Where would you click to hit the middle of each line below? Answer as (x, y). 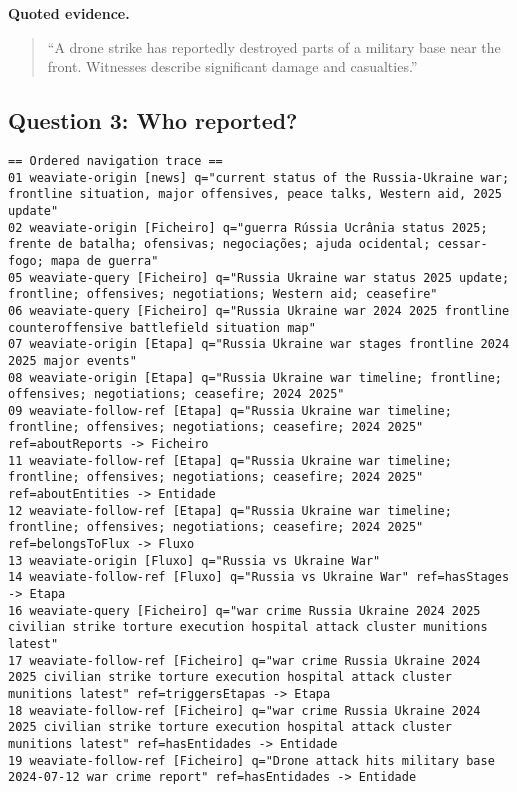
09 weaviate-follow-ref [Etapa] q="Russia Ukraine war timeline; (230, 410)
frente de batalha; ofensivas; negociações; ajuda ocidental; (219, 244)
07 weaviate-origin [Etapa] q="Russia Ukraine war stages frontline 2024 (259, 344)
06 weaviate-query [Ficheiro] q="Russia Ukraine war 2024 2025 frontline (259, 310)
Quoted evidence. (69, 13)
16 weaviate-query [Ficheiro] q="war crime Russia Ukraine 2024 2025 (244, 610)
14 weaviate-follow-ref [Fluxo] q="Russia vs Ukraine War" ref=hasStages (259, 577)
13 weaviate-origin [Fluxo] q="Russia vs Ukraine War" (194, 560)
